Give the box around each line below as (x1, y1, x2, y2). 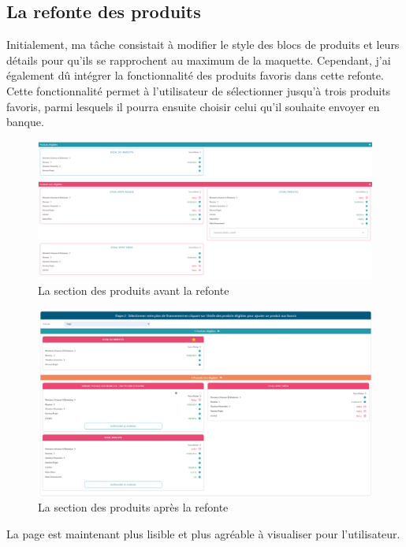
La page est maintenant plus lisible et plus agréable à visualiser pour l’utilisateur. (6, 525, 400, 541)
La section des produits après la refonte (38, 499, 229, 515)
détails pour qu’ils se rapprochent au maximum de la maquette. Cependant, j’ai (6, 51, 391, 68)
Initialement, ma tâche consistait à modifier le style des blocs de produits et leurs (6, 36, 400, 53)
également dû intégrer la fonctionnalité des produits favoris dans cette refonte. (6, 67, 384, 84)
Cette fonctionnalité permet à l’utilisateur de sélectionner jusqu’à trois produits (6, 82, 391, 99)
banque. (6, 113, 44, 130)
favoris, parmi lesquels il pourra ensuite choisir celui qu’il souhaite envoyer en (6, 98, 380, 114)
